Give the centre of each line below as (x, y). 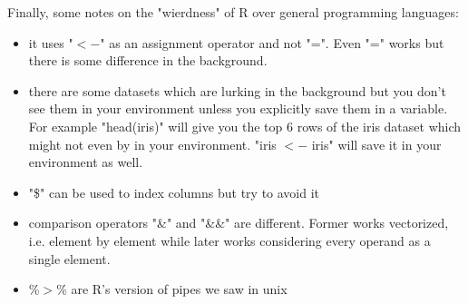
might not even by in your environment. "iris (152, 144)
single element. (69, 258)
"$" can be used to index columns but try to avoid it (174, 192)
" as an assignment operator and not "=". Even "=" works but (272, 42)
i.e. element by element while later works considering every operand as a (229, 240)
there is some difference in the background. (148, 60)
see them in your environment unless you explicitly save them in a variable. (238, 108)
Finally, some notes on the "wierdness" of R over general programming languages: (233, 12)
